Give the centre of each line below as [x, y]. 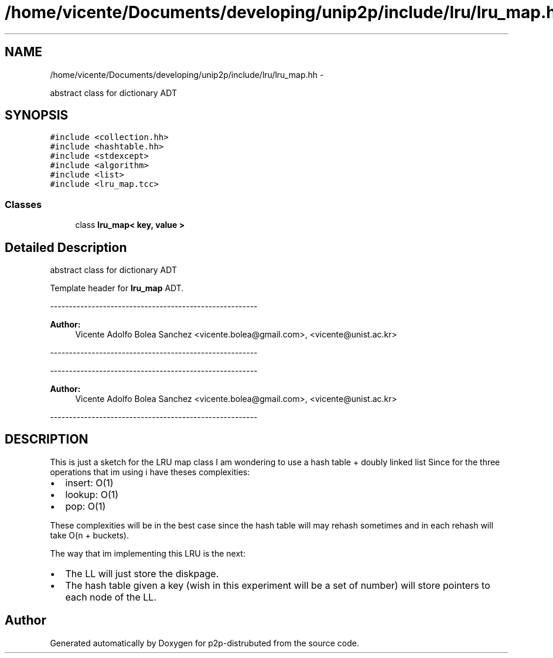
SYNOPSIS [37, 115]
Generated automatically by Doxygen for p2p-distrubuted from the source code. [204, 643]
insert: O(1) [89, 483]
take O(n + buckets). [89, 535]
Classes [23, 204]
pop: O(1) [86, 506]
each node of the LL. [111, 597]
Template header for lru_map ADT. [117, 288]
